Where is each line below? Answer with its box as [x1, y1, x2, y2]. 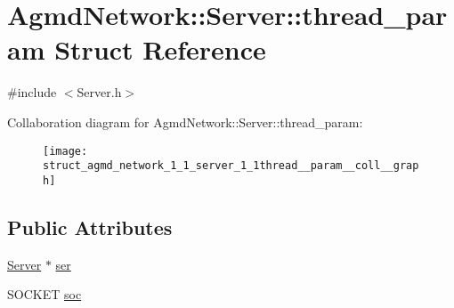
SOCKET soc [7, 285, 82, 304]
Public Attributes [7, 213, 173, 240]
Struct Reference [54, 31, 266, 68]
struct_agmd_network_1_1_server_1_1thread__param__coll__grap [43, 159, 419, 173]
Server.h [77, 83, 122, 101]
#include [7, 83, 57, 101]
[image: [43, 144, 88, 158]
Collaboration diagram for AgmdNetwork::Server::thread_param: [7, 112, 363, 131]
